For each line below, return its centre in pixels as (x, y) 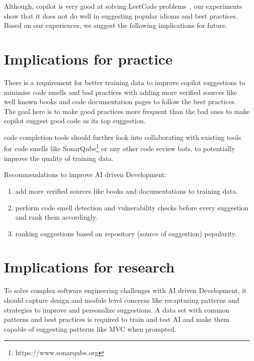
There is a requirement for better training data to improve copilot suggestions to (125, 82)
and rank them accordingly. (56, 217)
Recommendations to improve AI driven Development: (85, 174)
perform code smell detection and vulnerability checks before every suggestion (132, 207)
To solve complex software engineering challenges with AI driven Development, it (125, 290)
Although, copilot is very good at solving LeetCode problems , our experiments (123, 6)
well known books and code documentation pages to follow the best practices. (120, 102)
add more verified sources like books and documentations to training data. (127, 191)
